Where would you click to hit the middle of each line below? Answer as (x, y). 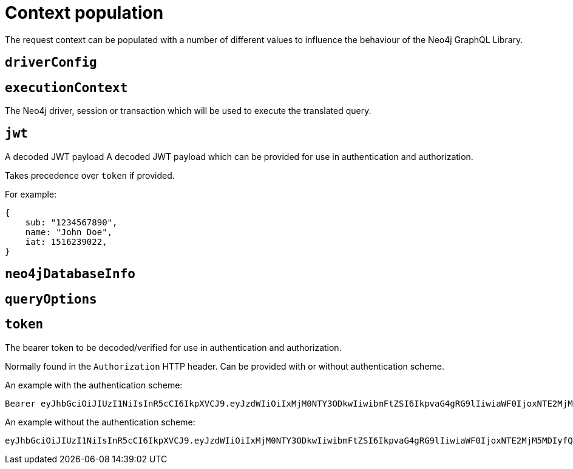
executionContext (66, 88)
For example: (31, 194)
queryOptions (51, 299)
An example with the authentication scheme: (94, 385)
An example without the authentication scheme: (100, 422)
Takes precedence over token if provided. (90, 175)
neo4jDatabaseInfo (70, 274)
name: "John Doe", (69, 232)
